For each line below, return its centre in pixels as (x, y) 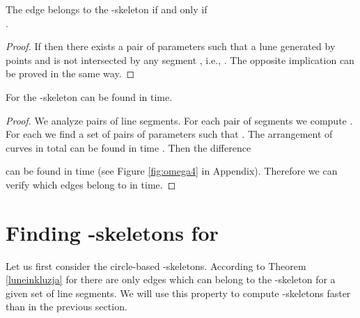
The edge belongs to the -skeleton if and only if (107, 9)
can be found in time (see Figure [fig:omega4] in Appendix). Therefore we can (172, 171)
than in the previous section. (66, 307)
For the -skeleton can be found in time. (89, 96)
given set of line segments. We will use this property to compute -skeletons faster (178, 293)
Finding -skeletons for (112, 232)
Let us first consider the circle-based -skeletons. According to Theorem (156, 265)
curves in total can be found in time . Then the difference (128, 147)
